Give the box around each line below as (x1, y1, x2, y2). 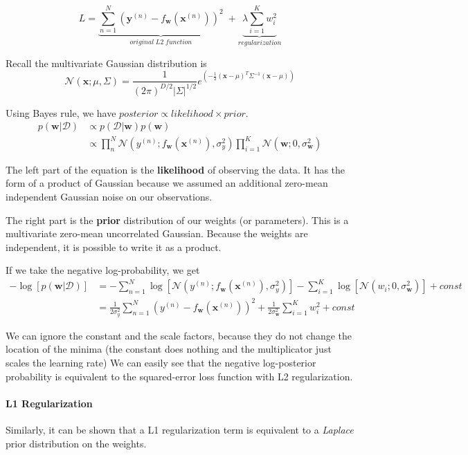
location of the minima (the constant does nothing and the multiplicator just (6, 342, 332, 356)
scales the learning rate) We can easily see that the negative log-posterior (6, 355, 316, 370)
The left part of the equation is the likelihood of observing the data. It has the (6, 162, 345, 176)
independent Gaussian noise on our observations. (6, 189, 213, 203)
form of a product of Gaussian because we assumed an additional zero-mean (6, 176, 328, 190)
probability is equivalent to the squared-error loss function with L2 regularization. (6, 369, 353, 383)
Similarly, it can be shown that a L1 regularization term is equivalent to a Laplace (6, 423, 354, 437)
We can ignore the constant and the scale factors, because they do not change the (6, 328, 352, 342)
